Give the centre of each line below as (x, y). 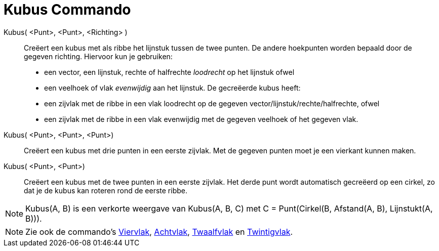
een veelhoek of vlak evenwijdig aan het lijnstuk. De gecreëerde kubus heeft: (172, 88)
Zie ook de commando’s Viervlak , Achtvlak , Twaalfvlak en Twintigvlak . (159, 232)
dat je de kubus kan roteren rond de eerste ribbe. (106, 190)
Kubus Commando (67, 10)
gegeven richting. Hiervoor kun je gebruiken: (98, 56)
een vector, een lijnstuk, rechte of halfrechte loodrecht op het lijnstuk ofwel (169, 72)
